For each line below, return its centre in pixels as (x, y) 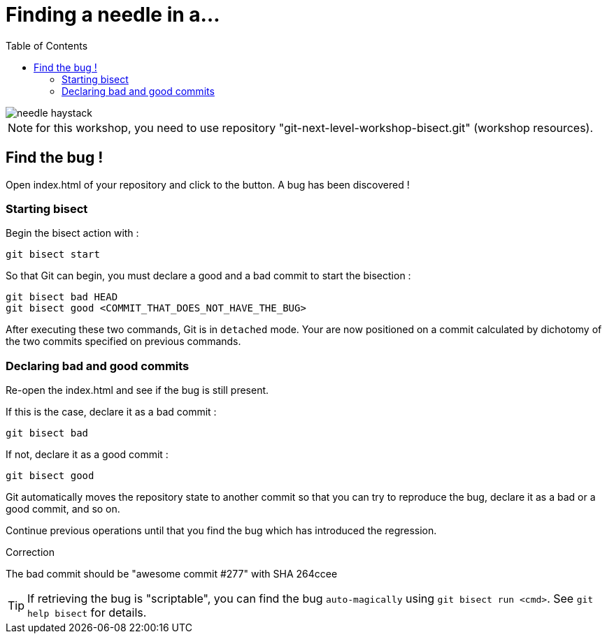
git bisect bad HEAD (62, 297)
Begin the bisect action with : (72, 233)
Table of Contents (47, 45)
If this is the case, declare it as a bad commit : (111, 412)
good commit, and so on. (63, 509)
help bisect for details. (87, 613)
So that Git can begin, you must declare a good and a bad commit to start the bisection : (208, 276)
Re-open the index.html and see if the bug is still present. (137, 390)
